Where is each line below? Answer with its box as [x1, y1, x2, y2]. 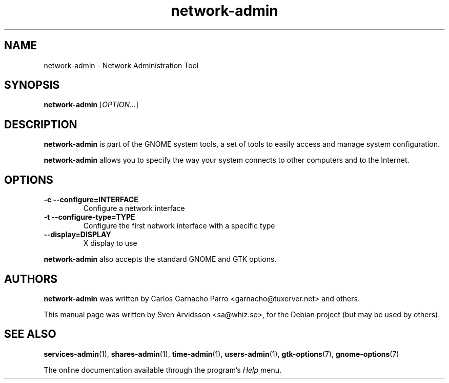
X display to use [83, 239, 137, 248]
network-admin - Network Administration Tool [44, 61, 199, 70]
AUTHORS [4, 272, 58, 285]
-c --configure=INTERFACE [44, 195, 138, 204]
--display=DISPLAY [44, 230, 111, 239]
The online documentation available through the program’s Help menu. [44, 365, 282, 374]
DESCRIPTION [4, 118, 77, 131]
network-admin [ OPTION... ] [44, 100, 139, 109]
